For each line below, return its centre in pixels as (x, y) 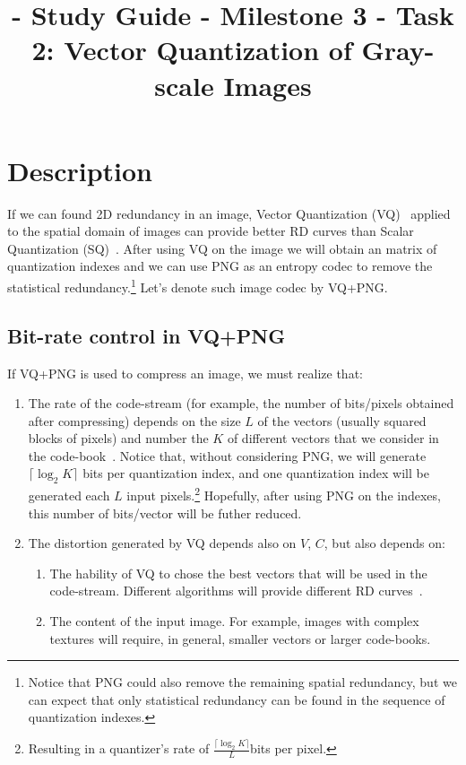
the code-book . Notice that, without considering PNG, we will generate (227, 455)
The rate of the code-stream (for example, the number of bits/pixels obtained (241, 403)
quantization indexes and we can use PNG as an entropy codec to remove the (220, 266)
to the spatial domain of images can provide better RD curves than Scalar (211, 231)
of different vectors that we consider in (333, 438)
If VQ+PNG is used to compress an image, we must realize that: (185, 373)
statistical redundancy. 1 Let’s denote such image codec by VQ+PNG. (198, 286)
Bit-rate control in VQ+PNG (147, 335)
